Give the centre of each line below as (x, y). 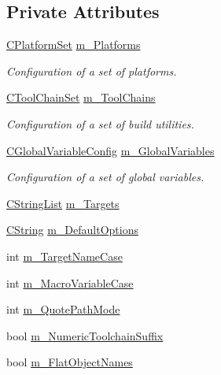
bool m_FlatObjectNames (70, 362)
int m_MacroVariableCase (70, 282)
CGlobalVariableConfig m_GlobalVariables (110, 150)
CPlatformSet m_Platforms (74, 45)
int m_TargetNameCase (64, 256)
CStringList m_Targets (63, 203)
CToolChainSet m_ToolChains (81, 97)
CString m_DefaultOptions (72, 230)
